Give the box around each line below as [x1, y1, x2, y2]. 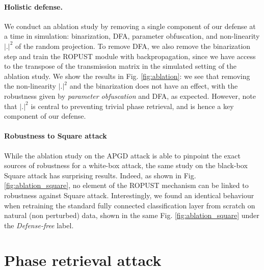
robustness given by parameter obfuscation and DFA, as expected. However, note [4, 90, 256, 101]
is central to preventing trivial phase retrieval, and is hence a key [31, 100, 234, 111]
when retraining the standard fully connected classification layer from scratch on [4, 200, 255, 210]
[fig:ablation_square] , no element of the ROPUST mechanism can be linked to [4, 180, 249, 191]
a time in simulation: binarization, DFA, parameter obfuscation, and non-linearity [4, 31, 260, 41]
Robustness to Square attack [4, 130, 107, 141]
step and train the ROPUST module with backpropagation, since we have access [4, 50, 256, 61]
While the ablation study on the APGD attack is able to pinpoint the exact [4, 150, 241, 160]
